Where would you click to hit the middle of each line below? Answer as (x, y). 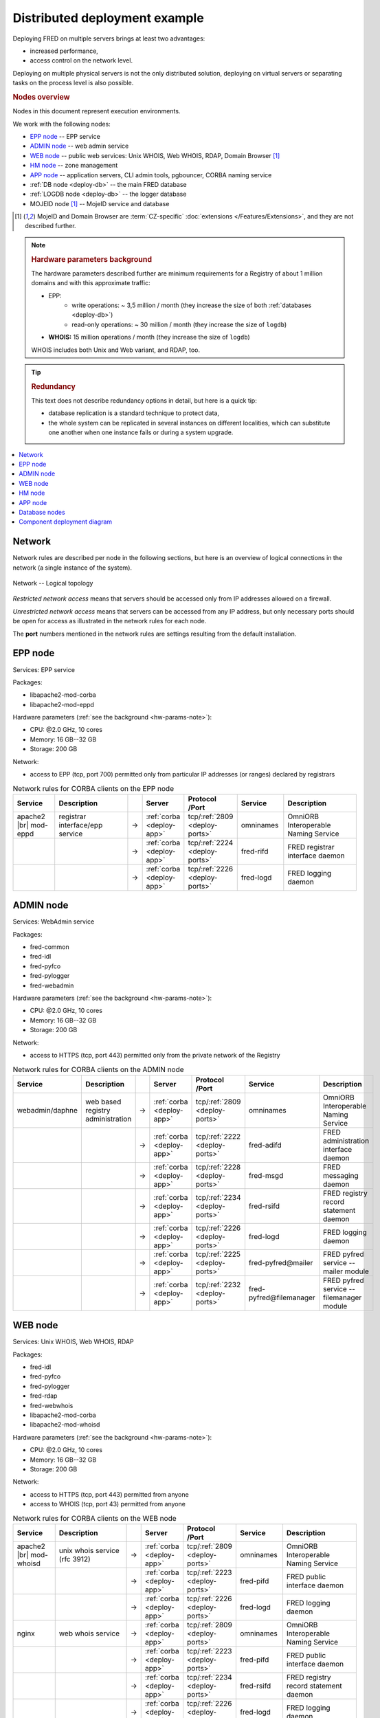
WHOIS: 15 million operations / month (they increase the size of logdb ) (149, 337)
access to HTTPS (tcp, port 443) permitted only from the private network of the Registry (155, 1055)
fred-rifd (255, 851)
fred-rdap (44, 1396)
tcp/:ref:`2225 (218, 1254)
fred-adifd (265, 1145)
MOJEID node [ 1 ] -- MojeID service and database (100, 203)
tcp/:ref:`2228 (218, 1167)
